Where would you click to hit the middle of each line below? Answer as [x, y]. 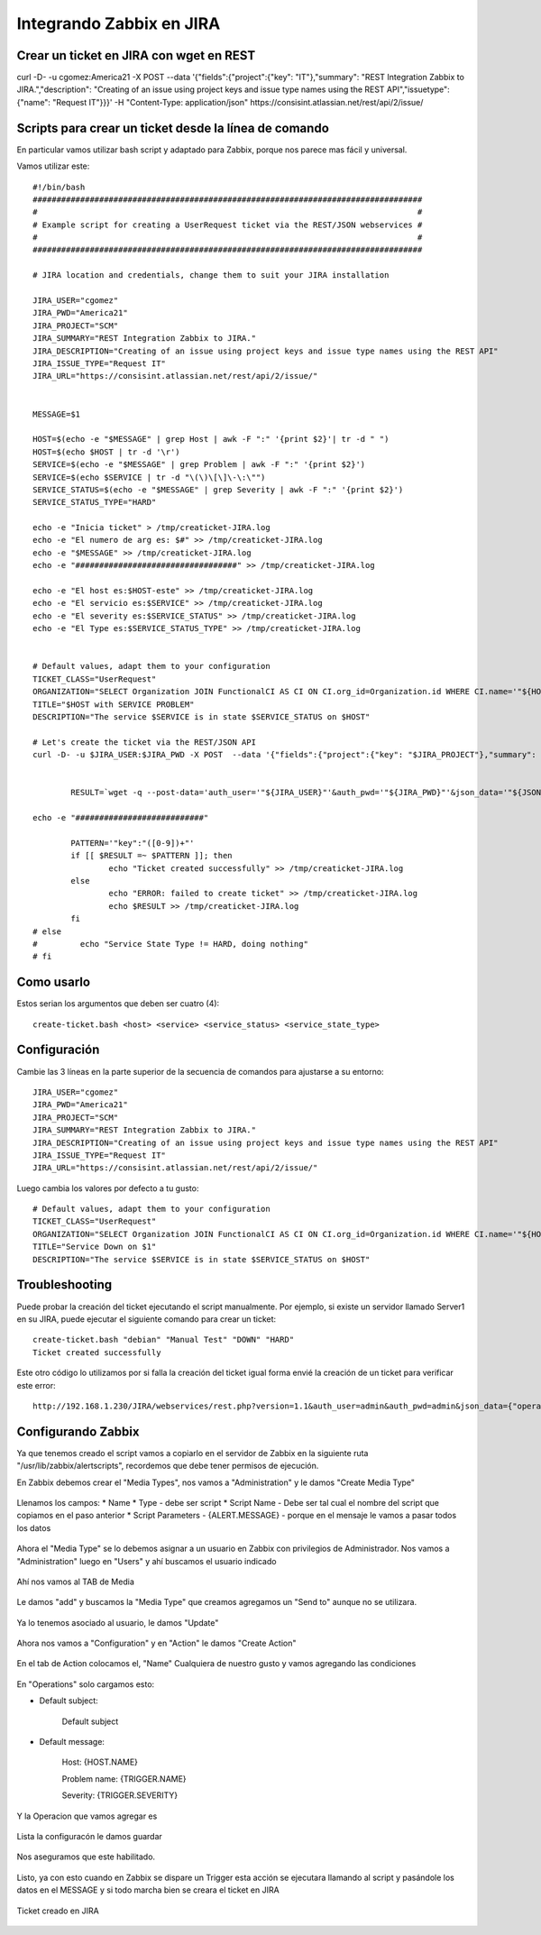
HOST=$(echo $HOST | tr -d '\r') [106, 452]
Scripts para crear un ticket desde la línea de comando [173, 128]
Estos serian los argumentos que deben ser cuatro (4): [118, 1004]
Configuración [58, 1050]
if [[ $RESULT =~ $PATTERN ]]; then [152, 856]
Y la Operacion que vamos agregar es [87, 1816]
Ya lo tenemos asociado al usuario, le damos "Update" [118, 1622]
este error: [36, 1385]
